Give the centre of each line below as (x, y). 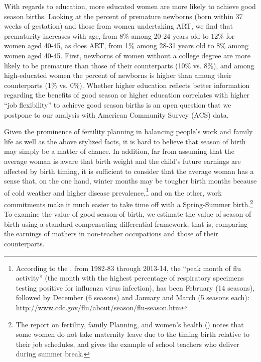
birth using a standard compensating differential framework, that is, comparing (126, 223)
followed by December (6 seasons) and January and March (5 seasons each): (133, 297)
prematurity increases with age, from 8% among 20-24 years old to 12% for (119, 35)
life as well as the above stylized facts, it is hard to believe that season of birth (125, 141)
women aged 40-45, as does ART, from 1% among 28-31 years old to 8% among (126, 46)
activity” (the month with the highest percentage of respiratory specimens (130, 278)
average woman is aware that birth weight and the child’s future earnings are (122, 161)
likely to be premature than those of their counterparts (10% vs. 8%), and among (129, 65)
